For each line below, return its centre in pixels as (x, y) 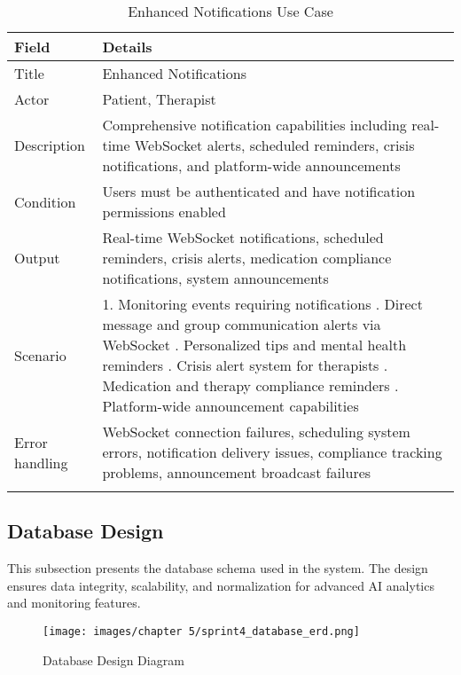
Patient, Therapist (159, 99)
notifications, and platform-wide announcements (251, 165)
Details (127, 47)
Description (50, 145)
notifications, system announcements (215, 278)
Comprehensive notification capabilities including (254, 125)
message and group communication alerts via (242, 324)
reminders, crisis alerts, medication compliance (247, 258)
